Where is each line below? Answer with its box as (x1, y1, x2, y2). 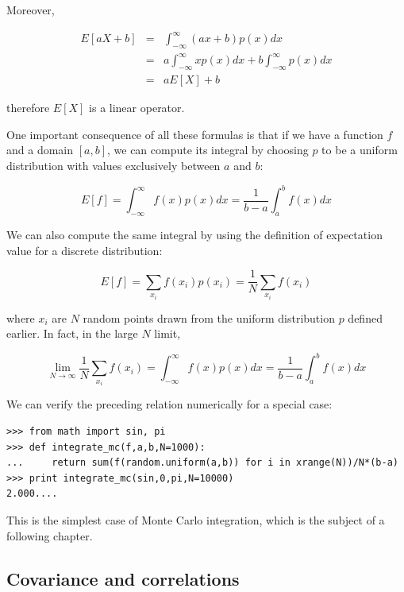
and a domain (6, 141, 74, 158)
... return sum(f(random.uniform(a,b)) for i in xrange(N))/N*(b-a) (6, 457, 398, 469)
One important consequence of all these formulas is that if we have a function (6, 126, 383, 142)
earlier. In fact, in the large (6, 325, 138, 342)
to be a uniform (321, 141, 398, 158)
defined (348, 309, 383, 326)
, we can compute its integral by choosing (107, 141, 309, 158)
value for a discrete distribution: (6, 242, 163, 258)
